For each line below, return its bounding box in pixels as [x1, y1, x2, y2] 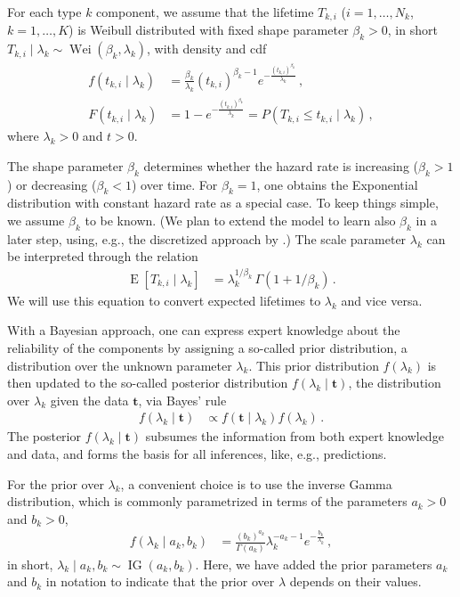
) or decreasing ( [7, 175, 97, 193]
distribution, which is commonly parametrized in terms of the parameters [7, 492, 408, 511]
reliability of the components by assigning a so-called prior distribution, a [7, 338, 408, 356]
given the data [50, 390, 129, 409]
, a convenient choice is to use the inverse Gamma [120, 474, 392, 493]
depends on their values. [289, 572, 422, 591]
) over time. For [131, 175, 218, 193]
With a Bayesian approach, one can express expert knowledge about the [7, 321, 400, 339]
